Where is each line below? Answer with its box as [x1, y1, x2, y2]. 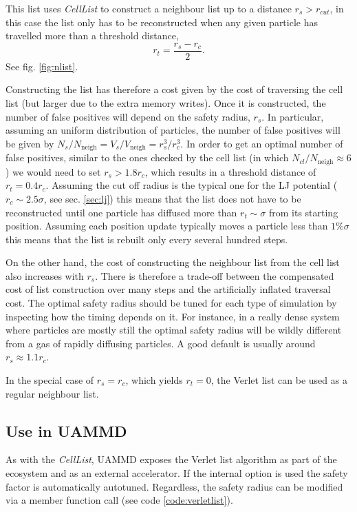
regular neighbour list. [6, 386, 99, 400]
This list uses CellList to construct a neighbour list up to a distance [6, 1, 292, 15]
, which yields [125, 373, 183, 387]
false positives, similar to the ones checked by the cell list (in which [6, 150, 289, 165]
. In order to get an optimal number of [180, 136, 343, 150]
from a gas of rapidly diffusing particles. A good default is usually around [6, 336, 316, 350]
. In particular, [261, 109, 324, 123]
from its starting [268, 205, 338, 219]
